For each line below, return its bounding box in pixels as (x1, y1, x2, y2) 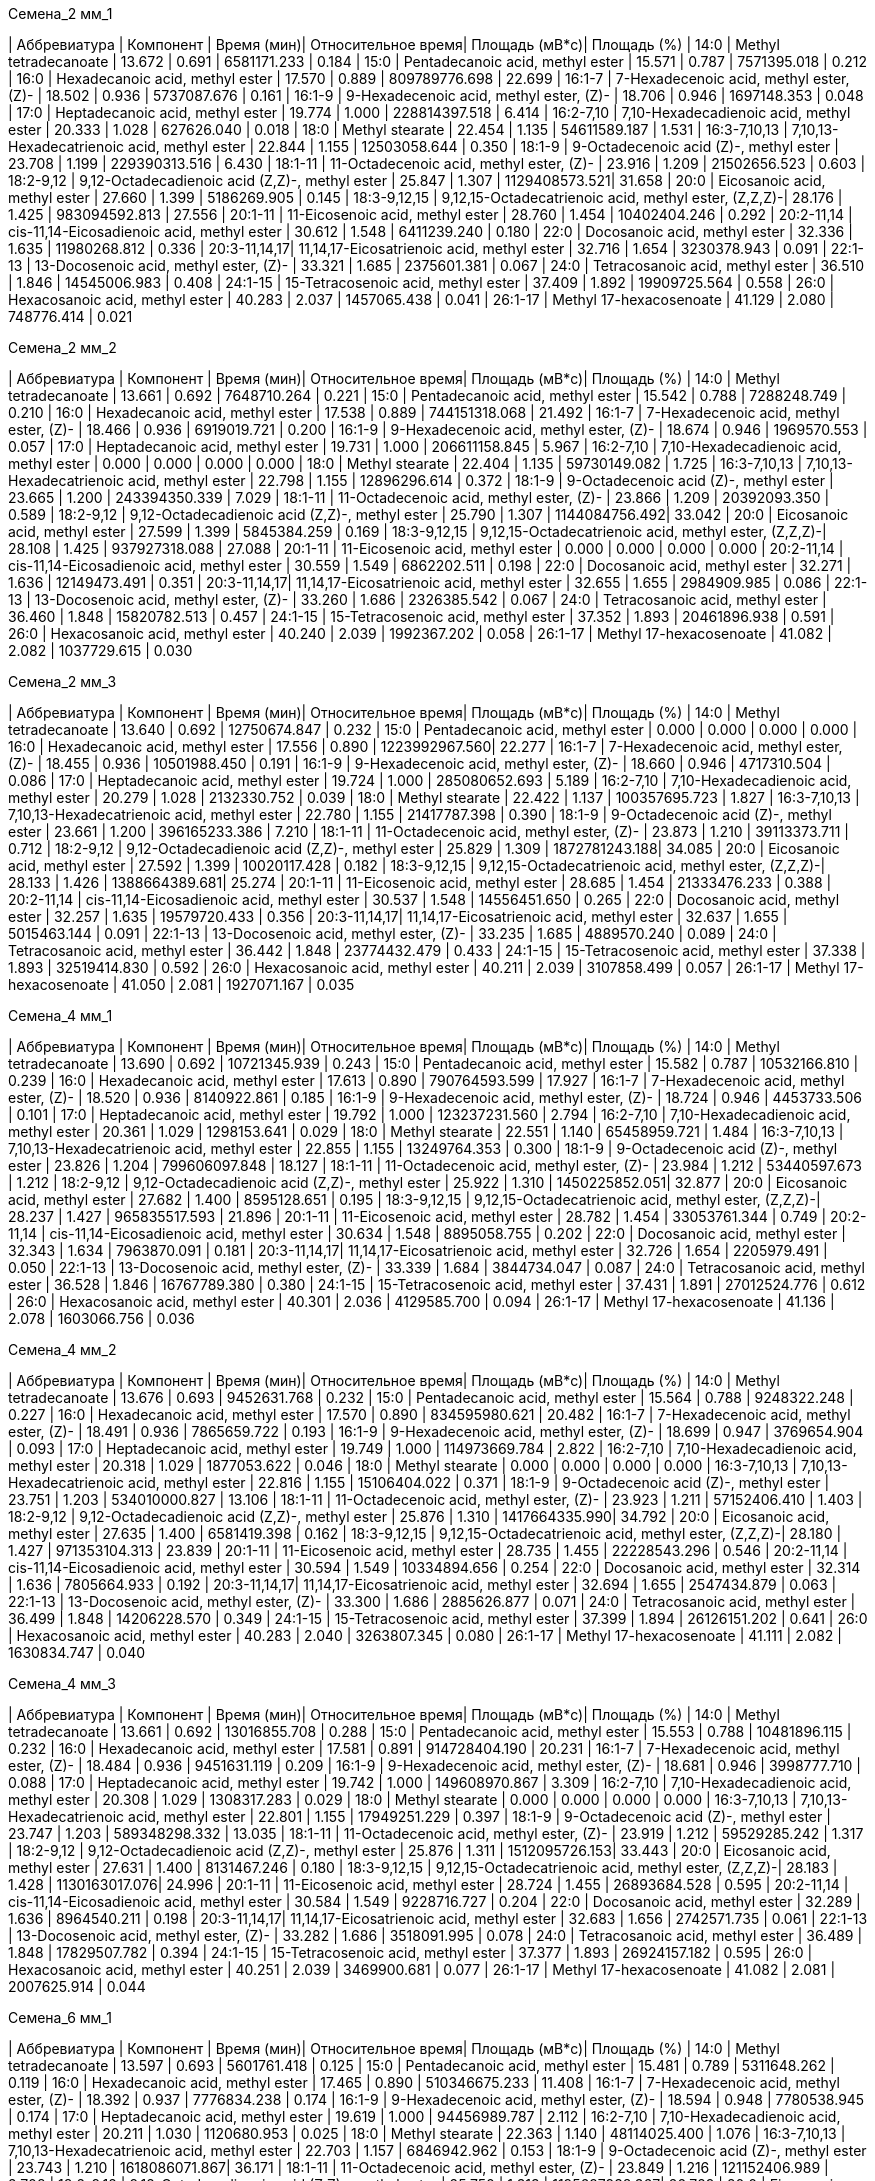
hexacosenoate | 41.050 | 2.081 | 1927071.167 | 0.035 (8, 976, 355, 993)
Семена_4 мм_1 (8, 1007, 113, 1024)
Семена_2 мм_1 (8, 5, 113, 22)
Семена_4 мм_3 (8, 1675, 116, 1692)
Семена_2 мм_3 (8, 673, 117, 690)
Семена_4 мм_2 (8, 1341, 117, 1358)
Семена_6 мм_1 (8, 2009, 112, 2026)
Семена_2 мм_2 (8, 339, 117, 356)
